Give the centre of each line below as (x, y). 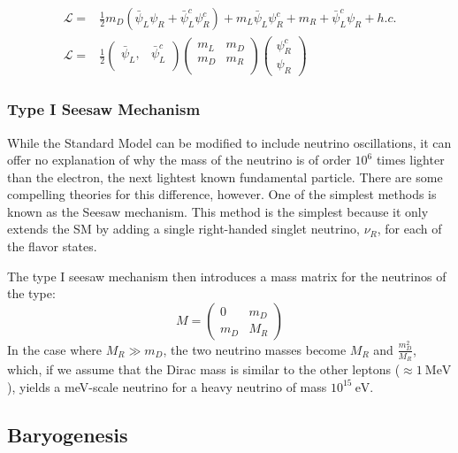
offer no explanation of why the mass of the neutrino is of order (179, 160)
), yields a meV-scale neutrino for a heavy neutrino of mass (167, 386)
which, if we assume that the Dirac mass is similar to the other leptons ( (204, 369)
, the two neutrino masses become (255, 349)
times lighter (410, 160)
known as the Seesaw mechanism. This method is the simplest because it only (218, 211)
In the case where (55, 349)
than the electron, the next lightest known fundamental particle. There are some (225, 177)
